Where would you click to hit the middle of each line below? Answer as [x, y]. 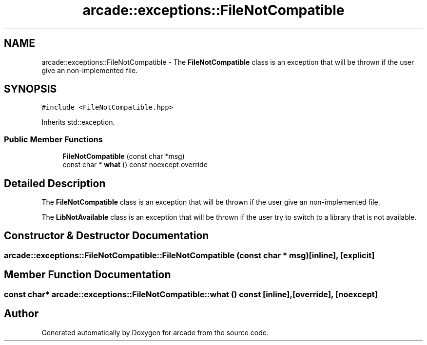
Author [21, 314]
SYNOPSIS [30, 89]
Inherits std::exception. [78, 122]
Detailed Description [55, 183]
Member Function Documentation [87, 275]
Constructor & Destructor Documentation [107, 236]
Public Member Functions [53, 139]
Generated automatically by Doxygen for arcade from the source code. [155, 332]
